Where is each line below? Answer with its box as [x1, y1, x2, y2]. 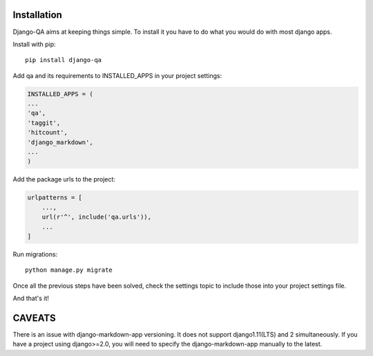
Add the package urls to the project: [12, 175, 115, 184]
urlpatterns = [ [27, 194, 83, 201]
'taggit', [27, 119, 61, 127]
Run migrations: [12, 250, 58, 258]
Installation [12, 9, 62, 21]
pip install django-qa [25, 56, 102, 64]
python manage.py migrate [25, 266, 113, 274]
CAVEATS [12, 312, 56, 324]
